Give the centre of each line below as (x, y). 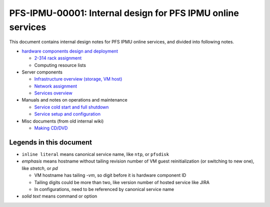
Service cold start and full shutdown (71, 107)
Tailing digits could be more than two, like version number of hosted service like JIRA (122, 182)
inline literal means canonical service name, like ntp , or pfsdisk (95, 154)
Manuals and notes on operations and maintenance (74, 100)
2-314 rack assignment (58, 58)
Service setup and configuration (67, 114)
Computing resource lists (60, 65)
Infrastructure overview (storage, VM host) (78, 79)
